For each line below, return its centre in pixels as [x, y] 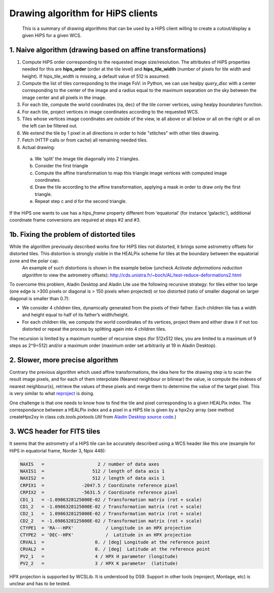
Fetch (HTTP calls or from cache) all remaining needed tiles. [85, 140]
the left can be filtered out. [50, 126]
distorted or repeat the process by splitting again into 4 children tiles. [94, 329]
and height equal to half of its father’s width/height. [76, 315]
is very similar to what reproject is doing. [52, 394]
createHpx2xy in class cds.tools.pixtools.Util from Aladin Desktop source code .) [93, 417]
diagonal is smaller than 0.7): [39, 298]
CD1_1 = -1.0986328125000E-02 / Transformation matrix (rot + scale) [111, 499]
